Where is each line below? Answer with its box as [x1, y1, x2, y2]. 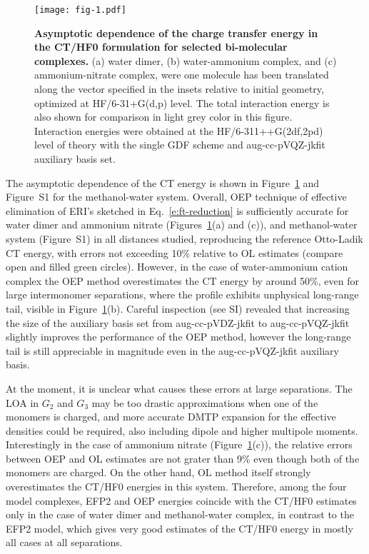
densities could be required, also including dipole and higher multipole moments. [6, 423, 358, 438]
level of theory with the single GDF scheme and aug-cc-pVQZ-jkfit [34, 137, 325, 152]
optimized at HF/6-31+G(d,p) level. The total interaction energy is [34, 95, 330, 110]
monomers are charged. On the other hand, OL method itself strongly [6, 465, 311, 480]
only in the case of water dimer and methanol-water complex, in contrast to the [6, 507, 354, 522]
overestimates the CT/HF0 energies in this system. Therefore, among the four [6, 479, 347, 494]
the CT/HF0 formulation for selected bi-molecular [34, 39, 288, 54]
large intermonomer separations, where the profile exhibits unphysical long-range [6, 287, 359, 302]
